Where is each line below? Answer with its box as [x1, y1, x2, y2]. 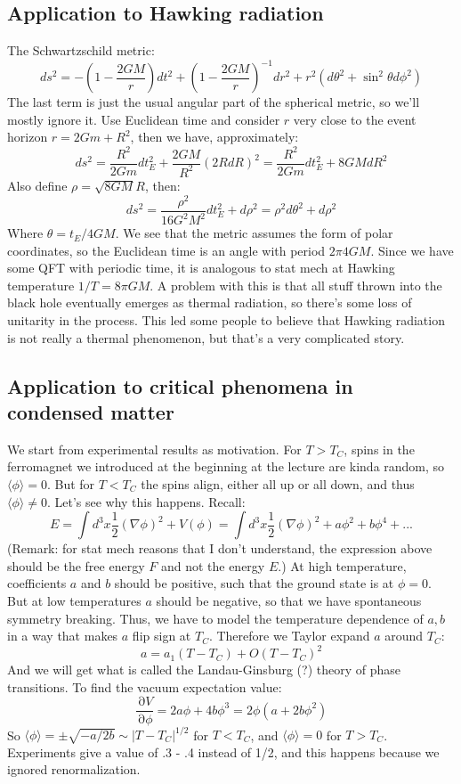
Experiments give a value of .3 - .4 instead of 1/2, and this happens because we [7, 742, 440, 761]
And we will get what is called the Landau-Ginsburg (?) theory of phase [7, 660, 400, 679]
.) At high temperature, [278, 556, 407, 575]
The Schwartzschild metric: [7, 41, 155, 60]
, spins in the [344, 439, 415, 458]
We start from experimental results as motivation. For [7, 439, 302, 458]
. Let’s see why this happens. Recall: [46, 492, 246, 510]
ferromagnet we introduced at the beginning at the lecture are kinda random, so [7, 457, 445, 476]
